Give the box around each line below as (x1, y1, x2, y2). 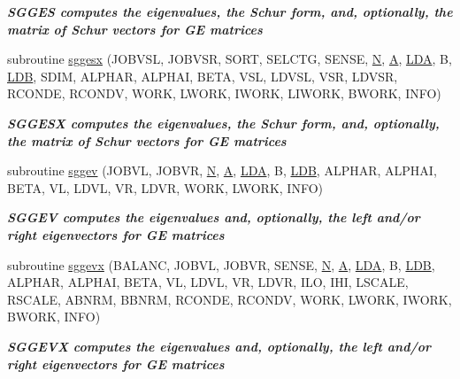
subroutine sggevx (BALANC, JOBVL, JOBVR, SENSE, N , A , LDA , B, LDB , (7, 255, 435, 274)
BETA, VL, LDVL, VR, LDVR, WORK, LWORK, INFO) (7, 178, 323, 197)
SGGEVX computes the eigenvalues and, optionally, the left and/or (7, 336, 432, 355)
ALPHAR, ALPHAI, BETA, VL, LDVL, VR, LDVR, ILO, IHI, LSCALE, (7, 273, 409, 291)
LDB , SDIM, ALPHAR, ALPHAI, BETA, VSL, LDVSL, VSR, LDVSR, (7, 66, 398, 85)
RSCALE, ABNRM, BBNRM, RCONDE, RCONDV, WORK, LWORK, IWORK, (7, 290, 452, 308)
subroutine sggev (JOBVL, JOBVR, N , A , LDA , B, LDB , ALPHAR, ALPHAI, (7, 161, 437, 180)
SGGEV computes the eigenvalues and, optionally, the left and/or (7, 208, 420, 227)
